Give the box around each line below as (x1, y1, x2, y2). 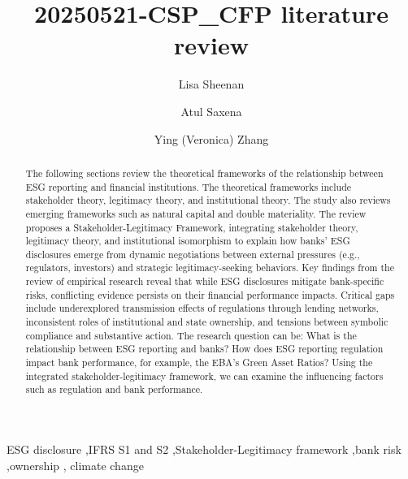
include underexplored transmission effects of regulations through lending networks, (25, 301, 379, 315)
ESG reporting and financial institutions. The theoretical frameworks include (25, 179, 352, 193)
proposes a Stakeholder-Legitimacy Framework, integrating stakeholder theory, (25, 220, 358, 234)
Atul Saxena (180, 102, 242, 119)
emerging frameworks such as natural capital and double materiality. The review (25, 206, 367, 220)
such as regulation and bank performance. (25, 382, 203, 396)
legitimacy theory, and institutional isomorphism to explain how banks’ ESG (25, 234, 350, 248)
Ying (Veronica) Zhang (154, 130, 269, 147)
